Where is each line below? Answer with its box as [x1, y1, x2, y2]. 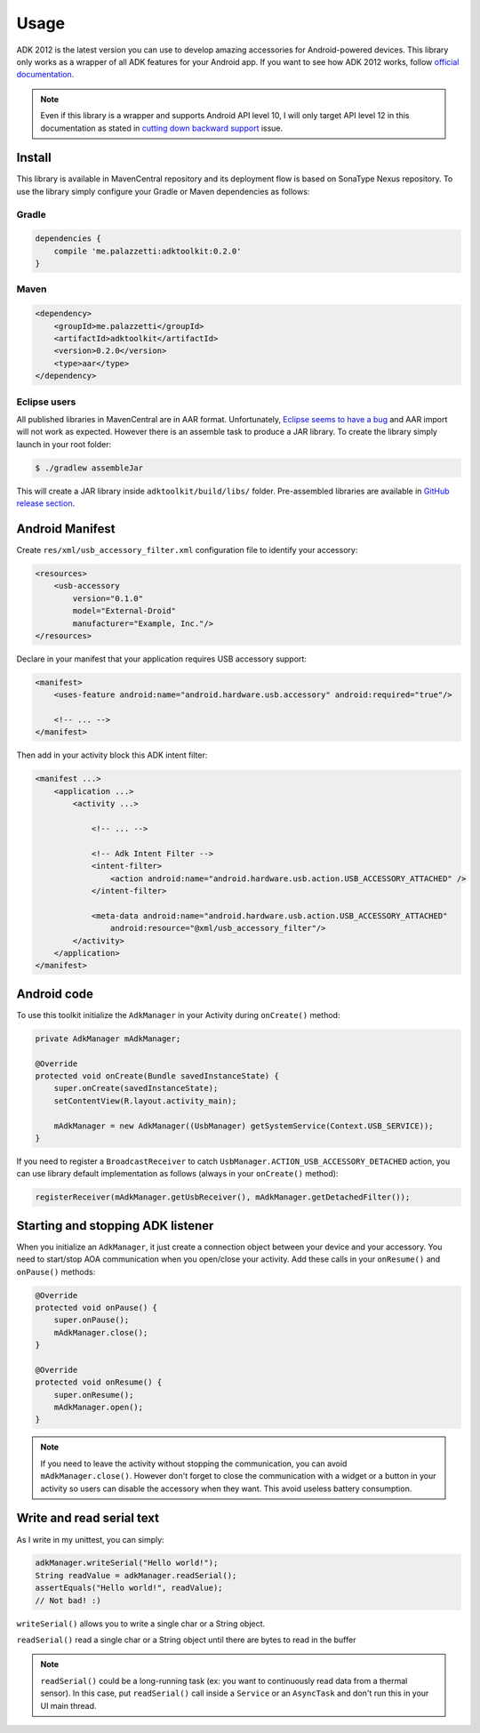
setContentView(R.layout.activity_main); [53, 1095, 237, 1106]
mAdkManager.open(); [53, 1402, 144, 1413]
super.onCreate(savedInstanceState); [53, 1083, 219, 1094]
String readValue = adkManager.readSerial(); [35, 1570, 237, 1580]
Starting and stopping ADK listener [16, 1218, 214, 1233]
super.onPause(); [53, 1315, 130, 1325]
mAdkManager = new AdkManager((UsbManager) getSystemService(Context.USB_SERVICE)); [53, 1120, 435, 1131]
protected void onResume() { [35, 1377, 163, 1387]
